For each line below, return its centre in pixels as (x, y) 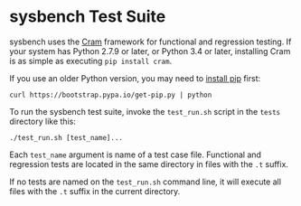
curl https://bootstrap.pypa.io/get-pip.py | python (111, 95)
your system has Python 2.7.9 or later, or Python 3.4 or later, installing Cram (150, 51)
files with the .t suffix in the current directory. (95, 191)
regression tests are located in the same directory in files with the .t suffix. (149, 164)
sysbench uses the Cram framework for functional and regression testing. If (150, 42)
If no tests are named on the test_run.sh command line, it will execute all (146, 182)
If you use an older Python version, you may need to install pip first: (135, 78)
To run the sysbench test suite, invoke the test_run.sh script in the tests (145, 111)
